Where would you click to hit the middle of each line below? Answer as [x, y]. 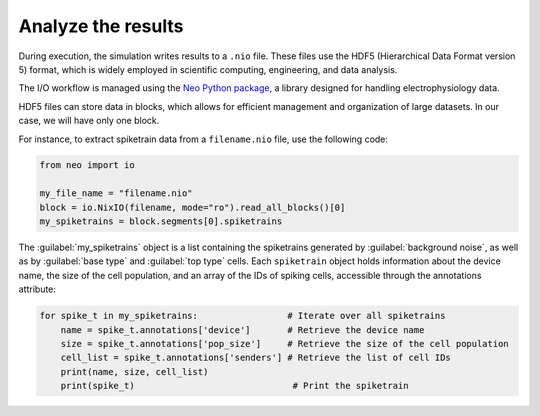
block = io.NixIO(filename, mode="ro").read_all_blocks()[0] [192, 207]
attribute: [37, 289]
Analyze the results [101, 26]
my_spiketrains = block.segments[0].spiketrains [161, 221]
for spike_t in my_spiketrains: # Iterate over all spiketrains [242, 316]
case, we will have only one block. [89, 121]
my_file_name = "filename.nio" [116, 193]
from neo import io [87, 165]
